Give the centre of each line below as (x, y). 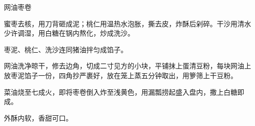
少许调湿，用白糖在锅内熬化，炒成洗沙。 (69, 33)
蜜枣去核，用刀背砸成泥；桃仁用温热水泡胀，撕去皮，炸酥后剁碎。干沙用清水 (127, 23)
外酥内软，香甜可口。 (38, 117)
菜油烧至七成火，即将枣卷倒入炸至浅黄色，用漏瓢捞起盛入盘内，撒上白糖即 (124, 92)
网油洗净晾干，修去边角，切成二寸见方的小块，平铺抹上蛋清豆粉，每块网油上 (127, 66)
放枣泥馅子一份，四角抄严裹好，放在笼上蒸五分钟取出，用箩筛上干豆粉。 (121, 75)
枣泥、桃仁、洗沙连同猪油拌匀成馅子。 (66, 49)
